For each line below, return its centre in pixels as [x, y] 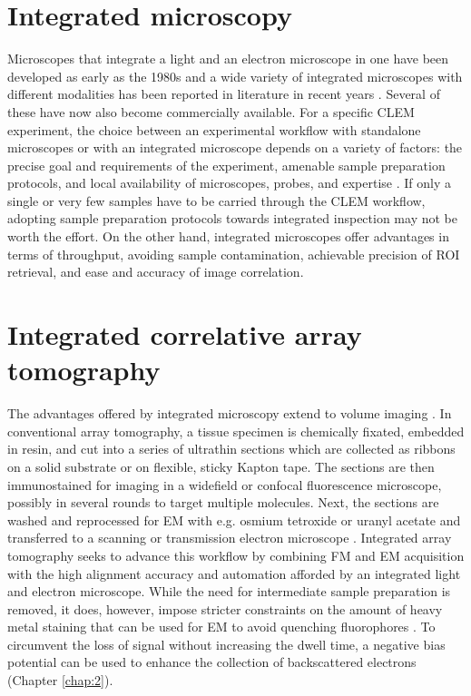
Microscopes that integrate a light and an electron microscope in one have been [228, 59]
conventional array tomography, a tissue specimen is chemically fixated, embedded [236, 431]
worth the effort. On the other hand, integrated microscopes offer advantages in [228, 236]
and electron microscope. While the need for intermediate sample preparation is [229, 591]
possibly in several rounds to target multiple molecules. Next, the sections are [223, 502]
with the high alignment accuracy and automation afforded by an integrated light [234, 573]
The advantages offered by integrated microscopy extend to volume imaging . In [230, 413]
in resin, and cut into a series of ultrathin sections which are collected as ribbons [231, 449]
